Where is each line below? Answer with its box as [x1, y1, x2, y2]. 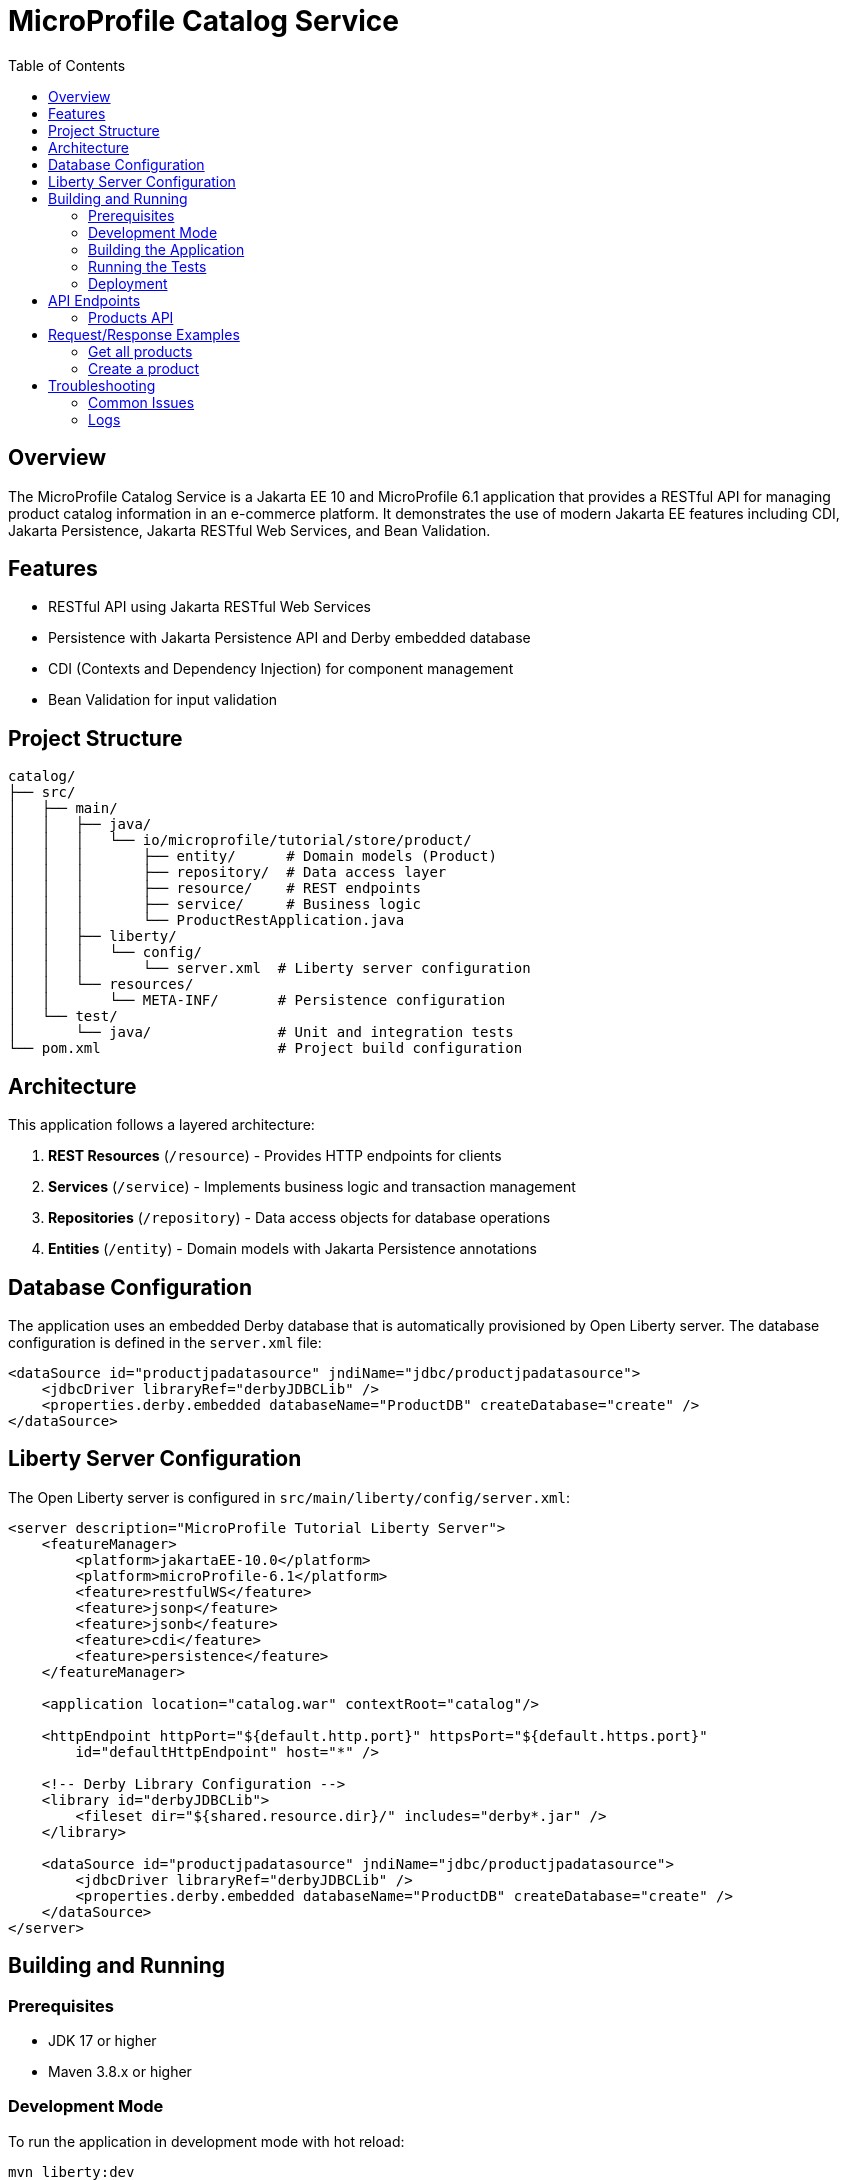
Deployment [88, 274, 168, 292]
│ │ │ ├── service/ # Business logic [8, 896, 422, 913]
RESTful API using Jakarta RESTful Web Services [48, 598, 372, 616]
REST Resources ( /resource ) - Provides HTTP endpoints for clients [48, 1147, 502, 1165]
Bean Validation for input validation [48, 691, 278, 709]
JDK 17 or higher [48, 2032, 157, 2050]
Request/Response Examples [48, 325, 240, 343]
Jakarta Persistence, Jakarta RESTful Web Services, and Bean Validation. [8, 521, 491, 539]
